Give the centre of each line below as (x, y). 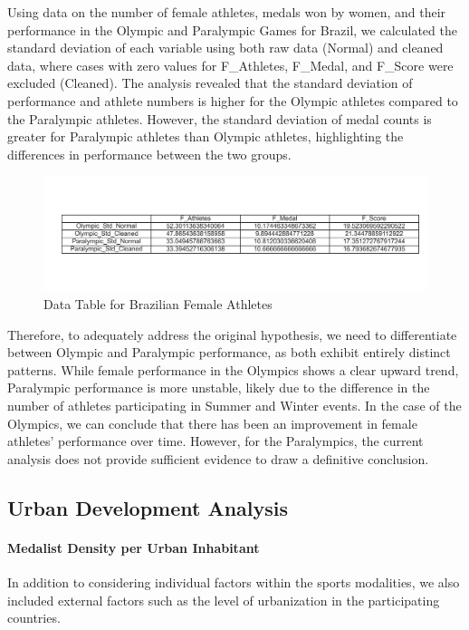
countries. (34, 618)
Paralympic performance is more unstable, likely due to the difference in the (219, 388)
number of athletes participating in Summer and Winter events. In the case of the (234, 406)
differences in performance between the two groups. (149, 154)
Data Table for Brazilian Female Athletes (158, 304)
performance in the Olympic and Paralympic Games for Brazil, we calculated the (232, 29)
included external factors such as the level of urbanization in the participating (224, 600)
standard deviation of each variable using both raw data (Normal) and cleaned (225, 48)
